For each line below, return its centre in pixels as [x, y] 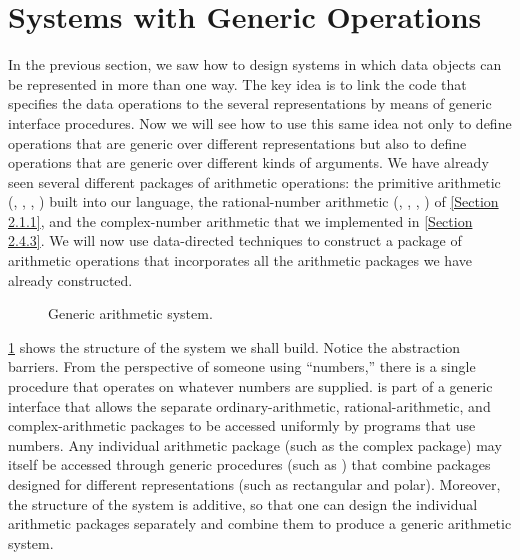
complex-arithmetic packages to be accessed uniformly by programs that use [242, 425]
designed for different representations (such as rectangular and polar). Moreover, [254, 484]
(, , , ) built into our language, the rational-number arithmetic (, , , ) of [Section [253, 201]
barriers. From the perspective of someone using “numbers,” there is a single [242, 366]
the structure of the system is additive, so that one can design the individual [243, 503]
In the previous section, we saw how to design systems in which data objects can [255, 64]
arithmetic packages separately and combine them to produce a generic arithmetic [260, 523]
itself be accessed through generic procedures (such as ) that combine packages [249, 464]
